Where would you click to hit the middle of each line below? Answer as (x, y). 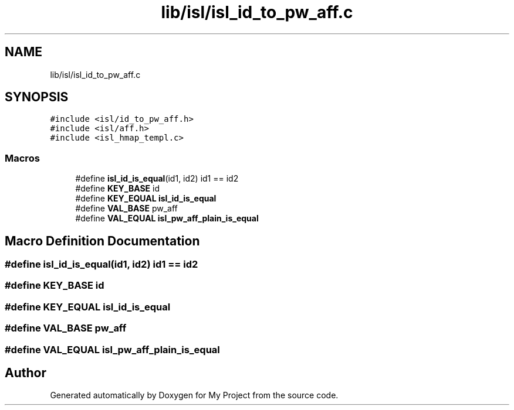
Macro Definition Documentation (102, 241)
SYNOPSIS (37, 97)
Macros (22, 158)
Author (26, 373)
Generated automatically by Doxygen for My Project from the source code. (194, 395)
